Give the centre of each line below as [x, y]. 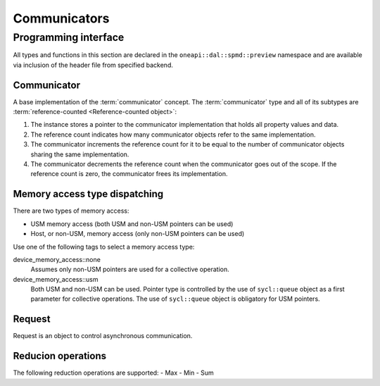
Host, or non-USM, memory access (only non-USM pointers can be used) [138, 234]
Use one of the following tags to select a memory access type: [104, 247]
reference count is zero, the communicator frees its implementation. [129, 174]
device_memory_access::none [57, 259]
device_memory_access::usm [56, 279]
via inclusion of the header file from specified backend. [93, 65]
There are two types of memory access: [71, 211]
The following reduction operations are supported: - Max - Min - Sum [113, 373]
